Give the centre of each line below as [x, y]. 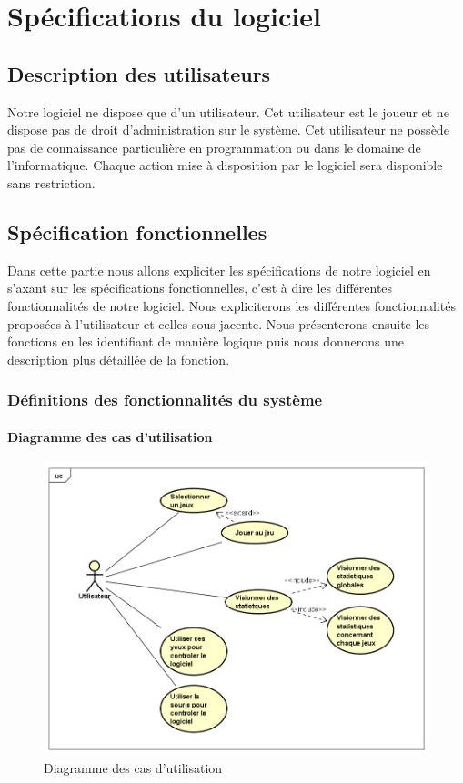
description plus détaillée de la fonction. [119, 359]
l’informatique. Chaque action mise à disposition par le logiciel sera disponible [225, 165]
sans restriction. [51, 182]
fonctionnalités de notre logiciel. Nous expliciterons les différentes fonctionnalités [231, 305]
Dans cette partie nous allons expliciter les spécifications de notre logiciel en [219, 270]
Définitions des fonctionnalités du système [165, 400]
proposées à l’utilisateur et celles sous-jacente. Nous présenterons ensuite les [219, 323]
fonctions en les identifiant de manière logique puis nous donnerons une [206, 341]
